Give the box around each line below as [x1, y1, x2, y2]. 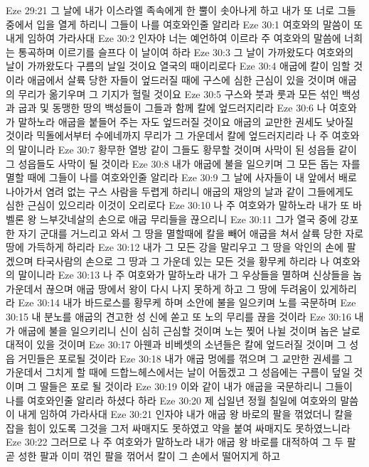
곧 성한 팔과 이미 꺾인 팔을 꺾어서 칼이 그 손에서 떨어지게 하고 [6, 449, 281, 463]
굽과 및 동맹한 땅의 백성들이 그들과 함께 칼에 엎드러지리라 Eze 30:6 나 [18, 100, 326, 115]
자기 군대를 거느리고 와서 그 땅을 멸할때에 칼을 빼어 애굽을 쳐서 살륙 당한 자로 [18, 225, 364, 240]
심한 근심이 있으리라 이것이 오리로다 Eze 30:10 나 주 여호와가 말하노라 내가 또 [6, 198, 350, 213]
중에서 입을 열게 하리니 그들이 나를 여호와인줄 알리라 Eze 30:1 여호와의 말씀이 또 [6, 16, 363, 31]
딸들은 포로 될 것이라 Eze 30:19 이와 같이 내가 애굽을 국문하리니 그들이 [39, 379, 353, 394]
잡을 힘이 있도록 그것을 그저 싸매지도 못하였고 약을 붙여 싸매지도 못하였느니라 [6, 420, 351, 435]
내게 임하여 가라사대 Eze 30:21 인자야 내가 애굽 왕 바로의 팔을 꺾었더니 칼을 [18, 407, 353, 422]
